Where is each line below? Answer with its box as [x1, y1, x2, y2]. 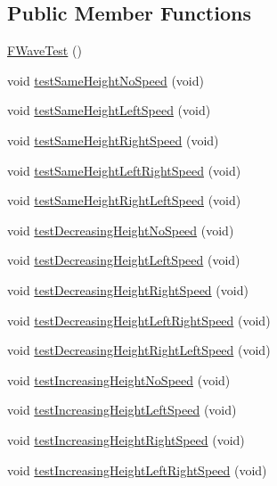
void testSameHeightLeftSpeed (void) [7, 101, 211, 119]
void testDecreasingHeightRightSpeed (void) [7, 280, 248, 299]
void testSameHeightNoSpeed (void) [7, 70, 204, 89]
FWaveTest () [7, 41, 82, 60]
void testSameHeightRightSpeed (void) [7, 130, 219, 149]
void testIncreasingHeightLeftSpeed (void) [7, 400, 237, 419]
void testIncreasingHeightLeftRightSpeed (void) [7, 460, 267, 479]
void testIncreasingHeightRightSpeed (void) [7, 430, 245, 449]
